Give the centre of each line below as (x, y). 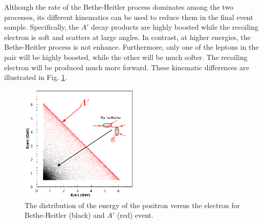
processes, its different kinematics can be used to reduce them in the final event (129, 17)
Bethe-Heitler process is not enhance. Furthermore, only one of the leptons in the (131, 47)
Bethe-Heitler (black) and (65, 215)
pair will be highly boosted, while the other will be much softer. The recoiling (126, 57)
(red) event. (135, 215)
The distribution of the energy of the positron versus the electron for (132, 205)
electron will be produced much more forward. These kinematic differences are (127, 67)
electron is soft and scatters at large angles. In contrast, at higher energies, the (127, 37)
